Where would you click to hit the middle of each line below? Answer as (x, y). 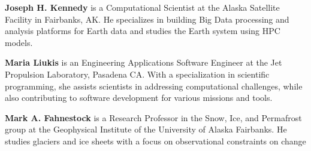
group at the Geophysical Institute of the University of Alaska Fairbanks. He (146, 129)
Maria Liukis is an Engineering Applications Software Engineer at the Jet (144, 62)
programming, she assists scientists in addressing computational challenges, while (154, 86)
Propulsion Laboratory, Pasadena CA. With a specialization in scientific (137, 74)
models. (19, 42)
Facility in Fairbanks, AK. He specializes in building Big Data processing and (147, 19)
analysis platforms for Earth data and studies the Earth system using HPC (143, 31)
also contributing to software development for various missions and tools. (139, 98)
